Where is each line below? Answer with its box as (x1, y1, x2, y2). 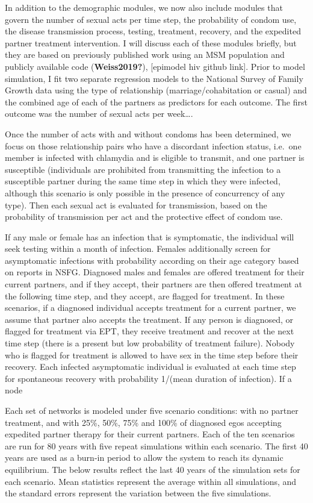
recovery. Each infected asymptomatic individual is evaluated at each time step (5, 360, 296, 373)
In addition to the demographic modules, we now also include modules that (5, 1, 283, 13)
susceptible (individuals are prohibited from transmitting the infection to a (5, 163, 281, 175)
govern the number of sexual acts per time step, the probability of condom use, (5, 13, 297, 25)
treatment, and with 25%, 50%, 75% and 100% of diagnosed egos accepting (5, 416, 282, 428)
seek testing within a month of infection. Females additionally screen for (5, 242, 271, 255)
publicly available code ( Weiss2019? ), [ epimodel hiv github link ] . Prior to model (5, 60, 305, 72)
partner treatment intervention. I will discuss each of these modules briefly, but (5, 36, 297, 49)
